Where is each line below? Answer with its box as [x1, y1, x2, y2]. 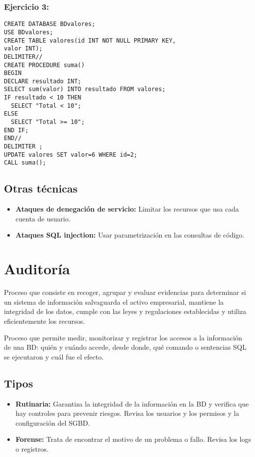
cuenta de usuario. [15, 213, 71, 223]
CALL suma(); [4, 159, 46, 167]
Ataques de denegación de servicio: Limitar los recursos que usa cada [15, 204, 239, 214]
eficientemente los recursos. [4, 315, 85, 326]
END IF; [4, 126, 29, 134]
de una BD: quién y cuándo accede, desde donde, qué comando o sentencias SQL [4, 342, 247, 352]
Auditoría [4, 259, 70, 279]
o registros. [15, 443, 49, 454]
